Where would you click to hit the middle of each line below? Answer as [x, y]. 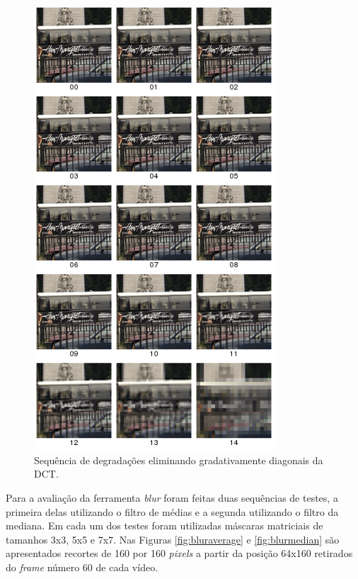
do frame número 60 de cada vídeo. [82, 567]
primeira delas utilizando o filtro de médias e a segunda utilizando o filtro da [172, 511]
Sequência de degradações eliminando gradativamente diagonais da [179, 460]
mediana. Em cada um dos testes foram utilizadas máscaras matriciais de [164, 525]
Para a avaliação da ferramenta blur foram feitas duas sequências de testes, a [172, 497]
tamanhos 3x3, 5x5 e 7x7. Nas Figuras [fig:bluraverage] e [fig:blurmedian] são [173, 539]
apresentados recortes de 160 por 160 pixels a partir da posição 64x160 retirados [179, 553]
